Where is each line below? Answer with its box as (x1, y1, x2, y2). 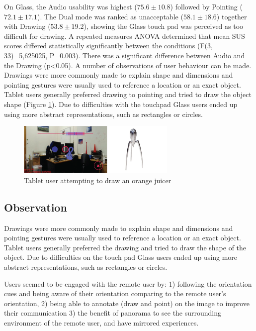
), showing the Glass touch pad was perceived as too (84, 21, 244, 31)
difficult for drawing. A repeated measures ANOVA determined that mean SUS (4, 30, 245, 41)
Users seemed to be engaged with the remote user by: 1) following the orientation (4, 278, 252, 289)
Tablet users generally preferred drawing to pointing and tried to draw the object (4, 89, 252, 100)
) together (216, 11, 247, 21)
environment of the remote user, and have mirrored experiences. (4, 318, 199, 328)
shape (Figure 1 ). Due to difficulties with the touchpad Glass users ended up (4, 99, 238, 109)
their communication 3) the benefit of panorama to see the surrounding (4, 308, 222, 318)
